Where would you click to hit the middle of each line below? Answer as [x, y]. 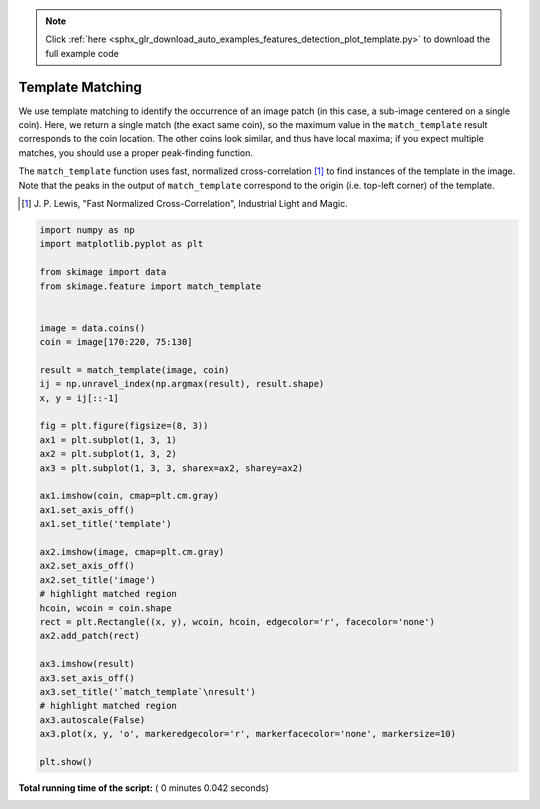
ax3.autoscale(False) [92, 719]
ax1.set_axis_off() [87, 509]
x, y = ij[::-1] [79, 398]
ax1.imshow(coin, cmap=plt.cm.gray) [129, 496]
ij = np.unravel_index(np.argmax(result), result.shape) [182, 384]
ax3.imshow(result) [87, 664]
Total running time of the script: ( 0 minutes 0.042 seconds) [144, 787]
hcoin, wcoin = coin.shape [105, 608]
